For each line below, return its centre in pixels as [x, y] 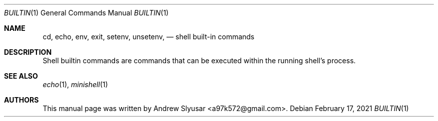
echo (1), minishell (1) [75, 84]
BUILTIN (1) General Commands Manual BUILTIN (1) [86, 13]
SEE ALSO [21, 76]
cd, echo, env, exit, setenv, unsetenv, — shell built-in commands [148, 37]
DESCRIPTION [28, 52]
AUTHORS [21, 100]
